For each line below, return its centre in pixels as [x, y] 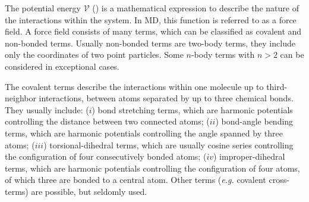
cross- [279, 180]
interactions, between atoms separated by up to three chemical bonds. [166, 98]
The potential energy [43, 8]
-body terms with [223, 55]
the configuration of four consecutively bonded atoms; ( [106, 156]
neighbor [21, 98]
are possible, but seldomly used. [89, 191]
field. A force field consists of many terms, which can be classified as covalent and [153, 31]
